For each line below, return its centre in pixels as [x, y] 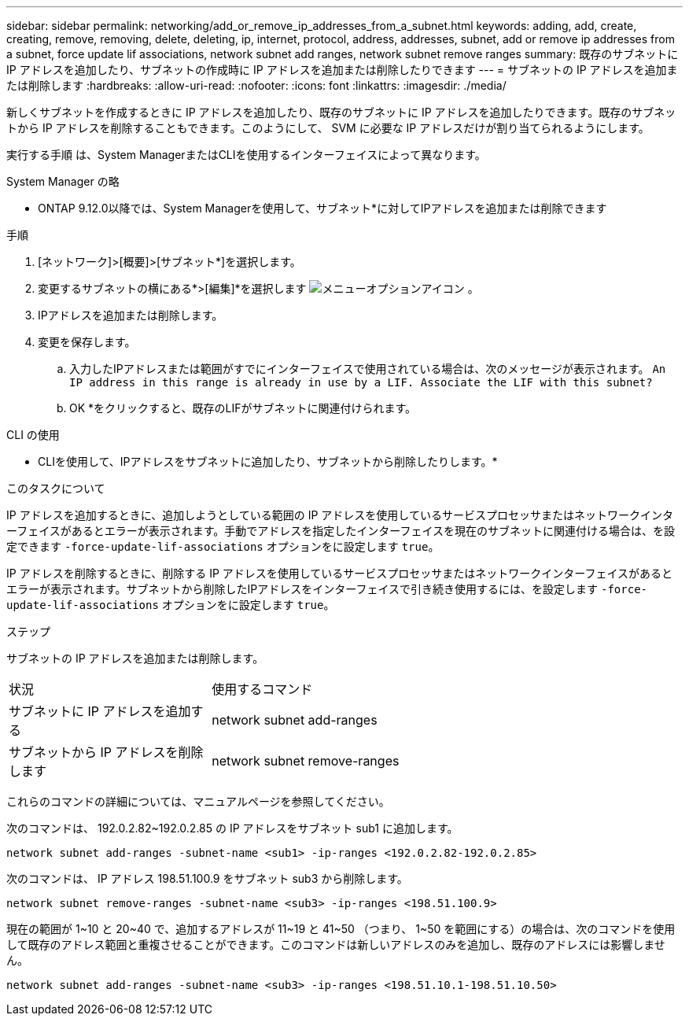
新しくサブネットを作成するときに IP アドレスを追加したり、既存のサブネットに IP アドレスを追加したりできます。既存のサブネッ [341, 112]
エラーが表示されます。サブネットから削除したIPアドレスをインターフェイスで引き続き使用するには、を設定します [302, 589]
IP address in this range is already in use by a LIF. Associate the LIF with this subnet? [361, 382]
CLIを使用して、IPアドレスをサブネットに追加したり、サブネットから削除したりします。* [268, 461]
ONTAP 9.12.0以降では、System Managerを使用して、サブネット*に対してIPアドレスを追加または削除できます [322, 208]
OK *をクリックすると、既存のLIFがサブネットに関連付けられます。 [243, 408]
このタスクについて [56, 488]
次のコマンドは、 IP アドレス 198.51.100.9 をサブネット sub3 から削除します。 [207, 878]
